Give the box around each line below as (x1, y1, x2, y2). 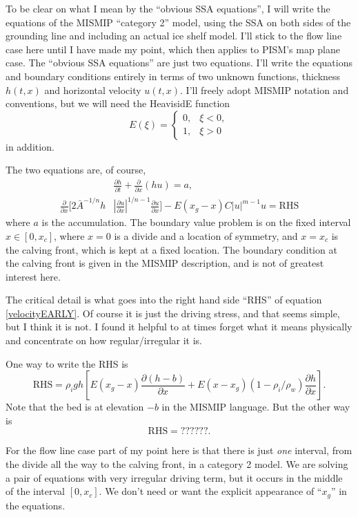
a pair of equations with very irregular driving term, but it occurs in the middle (6, 470, 343, 485)
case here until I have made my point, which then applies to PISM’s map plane (6, 41, 341, 56)
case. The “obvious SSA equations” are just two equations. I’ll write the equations (6, 55, 352, 70)
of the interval (6, 484, 65, 498)
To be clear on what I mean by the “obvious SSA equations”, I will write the (6, 1, 330, 15)
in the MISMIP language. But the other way (161, 399, 350, 414)
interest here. (6, 269, 61, 283)
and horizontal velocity (44, 82, 141, 97)
